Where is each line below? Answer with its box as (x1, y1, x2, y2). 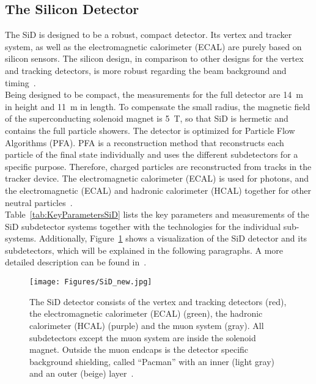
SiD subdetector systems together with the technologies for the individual (5, 220, 281, 232)
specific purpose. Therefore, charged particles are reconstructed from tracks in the (5, 160, 312, 172)
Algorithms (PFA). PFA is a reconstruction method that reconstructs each (5, 136, 284, 149)
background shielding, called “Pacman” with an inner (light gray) (29, 355, 274, 367)
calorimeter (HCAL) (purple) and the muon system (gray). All (29, 319, 264, 331)
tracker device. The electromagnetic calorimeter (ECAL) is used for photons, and (5, 172, 309, 185)
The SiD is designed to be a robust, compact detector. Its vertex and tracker (5, 28, 292, 41)
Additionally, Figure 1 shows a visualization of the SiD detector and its (39, 232, 307, 245)
